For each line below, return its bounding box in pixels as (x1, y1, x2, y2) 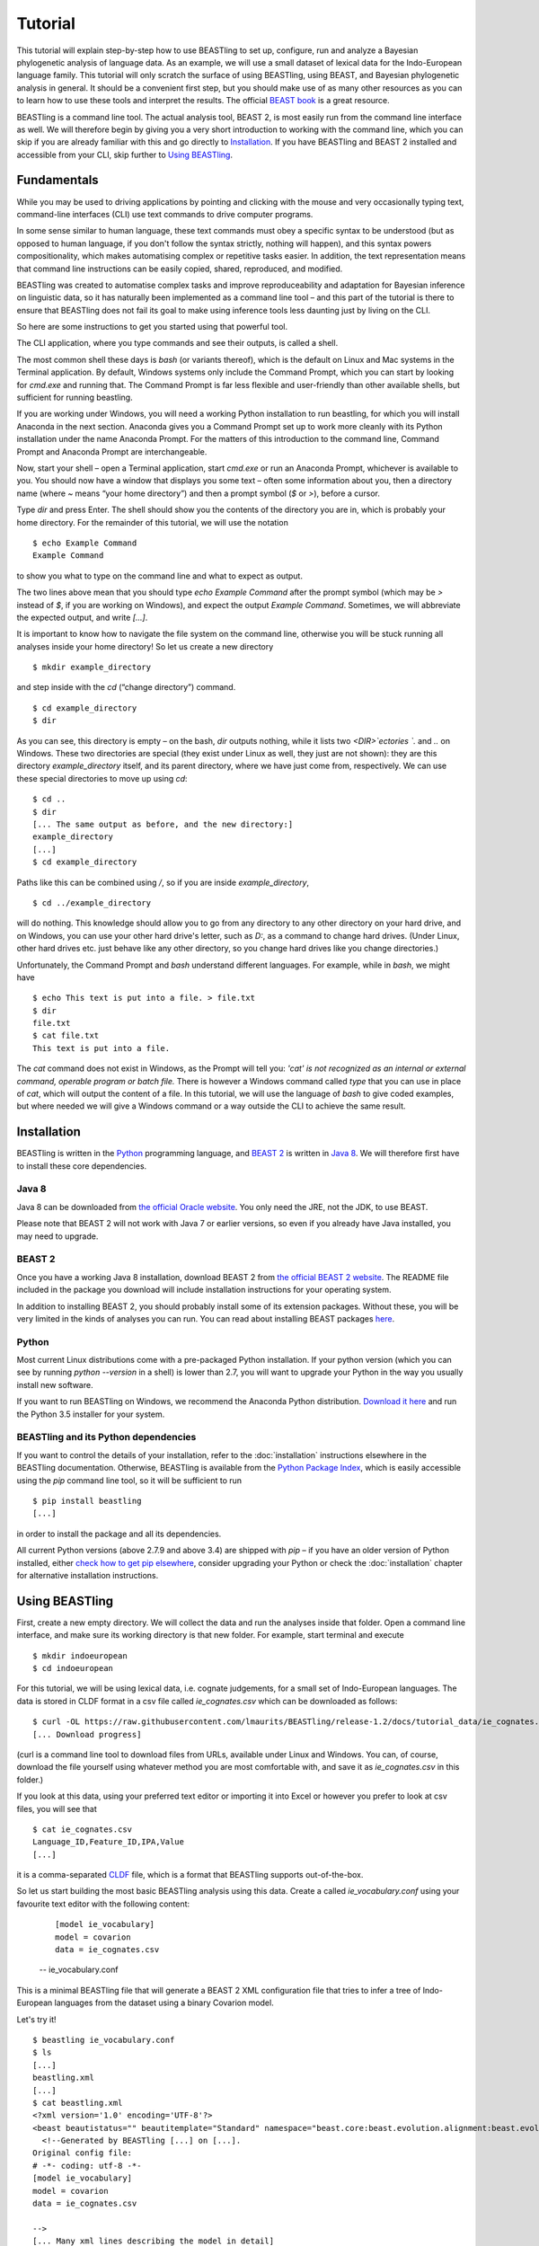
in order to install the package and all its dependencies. (16, 1528, 222, 1539)
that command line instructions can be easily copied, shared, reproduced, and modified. (16, 263, 343, 274)
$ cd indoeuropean (32, 1663, 114, 1673)
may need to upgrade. (16, 1231, 99, 1242)
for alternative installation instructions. (16, 1570, 159, 1580)
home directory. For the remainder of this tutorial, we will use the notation (16, 517, 289, 527)
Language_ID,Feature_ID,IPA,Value (32, 1837, 184, 1847)
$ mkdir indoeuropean (32, 1650, 128, 1661)
